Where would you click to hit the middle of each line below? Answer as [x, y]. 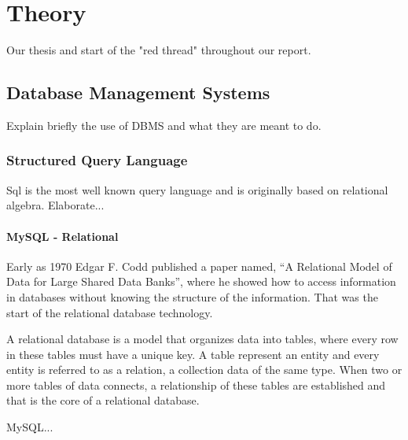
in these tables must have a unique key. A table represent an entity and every [193, 354]
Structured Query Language [97, 160]
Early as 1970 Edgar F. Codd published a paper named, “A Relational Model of [199, 266]
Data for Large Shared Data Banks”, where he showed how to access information [201, 281]
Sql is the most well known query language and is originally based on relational [197, 189]
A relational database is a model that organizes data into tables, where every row [202, 339]
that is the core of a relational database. [103, 400]
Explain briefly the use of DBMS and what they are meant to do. [164, 125]
